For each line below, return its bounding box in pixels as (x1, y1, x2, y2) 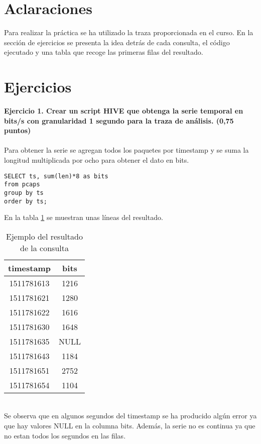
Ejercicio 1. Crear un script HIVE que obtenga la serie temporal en (4, 105, 243, 116)
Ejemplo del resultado (6, 230, 83, 242)
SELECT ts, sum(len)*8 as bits (4, 172, 108, 180)
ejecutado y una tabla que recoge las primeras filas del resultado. (4, 47, 203, 57)
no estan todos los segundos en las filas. (4, 430, 126, 440)
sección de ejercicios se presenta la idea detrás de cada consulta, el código (4, 37, 230, 47)
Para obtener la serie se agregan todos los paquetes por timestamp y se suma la (4, 145, 249, 155)
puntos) (4, 125, 31, 136)
